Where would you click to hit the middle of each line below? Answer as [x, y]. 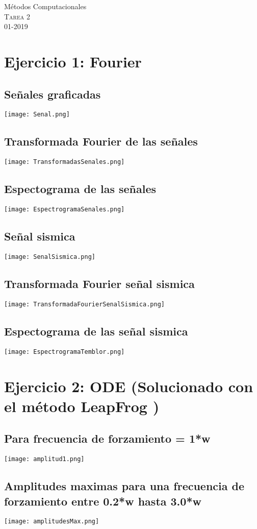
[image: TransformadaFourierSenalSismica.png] [84, 304]
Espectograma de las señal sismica [96, 331]
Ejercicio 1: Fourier [73, 61]
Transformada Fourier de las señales [101, 141]
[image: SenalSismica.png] [50, 257]
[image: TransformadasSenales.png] [65, 162]
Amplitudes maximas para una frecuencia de [124, 486]
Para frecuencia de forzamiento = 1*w [107, 438]
